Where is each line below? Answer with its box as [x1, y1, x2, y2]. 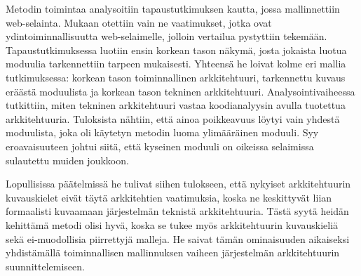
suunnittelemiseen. [6, 258, 85, 273]
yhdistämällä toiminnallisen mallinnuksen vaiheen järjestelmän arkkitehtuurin [6, 245, 340, 260]
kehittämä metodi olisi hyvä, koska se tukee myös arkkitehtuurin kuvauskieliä [6, 217, 339, 232]
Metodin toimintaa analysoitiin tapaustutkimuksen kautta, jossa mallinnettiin [6, 1, 340, 15]
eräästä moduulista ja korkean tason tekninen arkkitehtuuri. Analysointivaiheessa [6, 84, 355, 98]
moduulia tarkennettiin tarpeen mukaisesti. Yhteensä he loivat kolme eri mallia [6, 56, 346, 71]
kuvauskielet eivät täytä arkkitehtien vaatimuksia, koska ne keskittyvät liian [6, 190, 332, 204]
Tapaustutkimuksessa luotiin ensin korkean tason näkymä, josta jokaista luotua [6, 42, 347, 57]
